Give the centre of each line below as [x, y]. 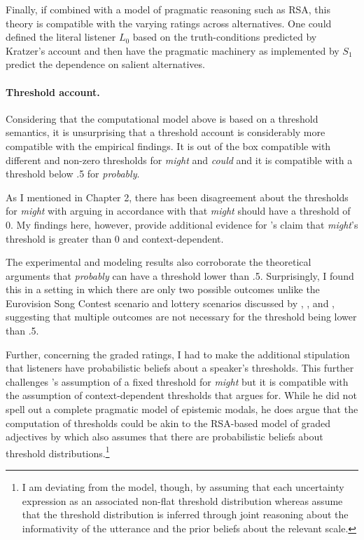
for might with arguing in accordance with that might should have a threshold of [178, 211]
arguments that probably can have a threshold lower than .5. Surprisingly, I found [180, 275]
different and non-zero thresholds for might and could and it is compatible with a [179, 160]
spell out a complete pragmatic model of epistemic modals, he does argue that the [182, 409]
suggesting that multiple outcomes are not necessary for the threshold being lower [181, 317]
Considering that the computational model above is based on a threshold [162, 118]
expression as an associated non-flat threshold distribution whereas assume [182, 500]
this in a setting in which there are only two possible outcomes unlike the [163, 289]
